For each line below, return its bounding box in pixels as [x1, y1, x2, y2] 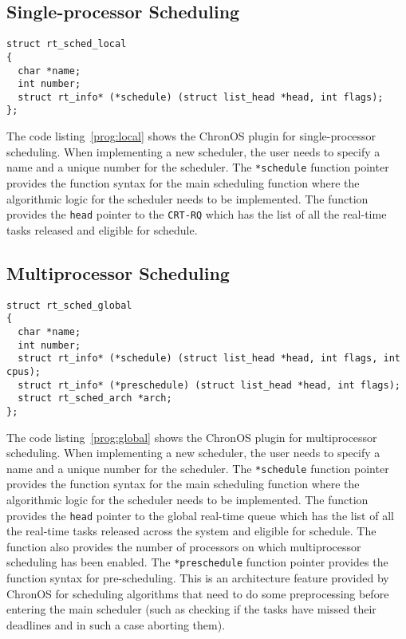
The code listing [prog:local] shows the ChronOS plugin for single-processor [6, 128, 376, 144]
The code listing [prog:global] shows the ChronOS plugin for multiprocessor [6, 428, 377, 445]
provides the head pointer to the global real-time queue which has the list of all [6, 507, 394, 523]
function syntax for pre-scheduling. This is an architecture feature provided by [6, 570, 389, 586]
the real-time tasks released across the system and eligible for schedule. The [6, 523, 376, 539]
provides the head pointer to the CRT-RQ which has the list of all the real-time [6, 206, 387, 223]
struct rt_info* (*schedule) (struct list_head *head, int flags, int [18, 353, 400, 365]
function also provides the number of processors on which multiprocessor [6, 538, 361, 554]
